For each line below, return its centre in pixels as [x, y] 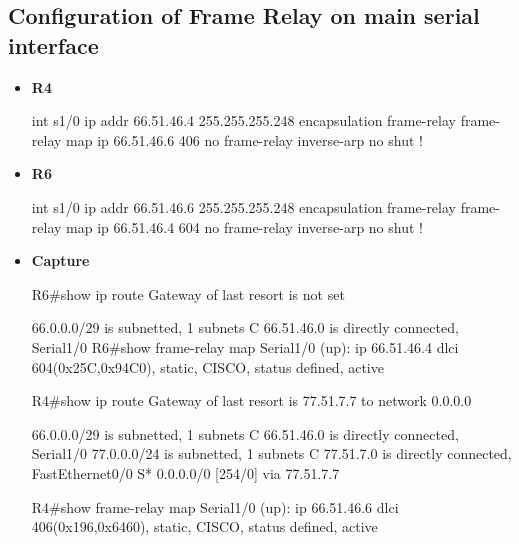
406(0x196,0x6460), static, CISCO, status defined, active [204, 526]
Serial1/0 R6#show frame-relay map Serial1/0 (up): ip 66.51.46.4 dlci [245, 346]
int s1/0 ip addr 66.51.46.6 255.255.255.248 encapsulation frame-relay [243, 206]
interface [53, 44]
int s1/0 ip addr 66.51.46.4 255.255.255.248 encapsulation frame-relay [243, 120]
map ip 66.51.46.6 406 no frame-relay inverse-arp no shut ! [244, 139]
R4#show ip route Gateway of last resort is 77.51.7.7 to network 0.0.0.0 [251, 400]
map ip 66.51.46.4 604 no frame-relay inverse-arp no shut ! [244, 226]
